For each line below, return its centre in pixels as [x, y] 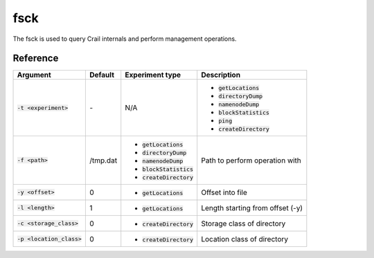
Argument [34, 75]
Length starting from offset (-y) [252, 208]
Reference [36, 58]
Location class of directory [245, 239]
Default [101, 75]
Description [221, 75]
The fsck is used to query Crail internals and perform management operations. [125, 39]
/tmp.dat [103, 160]
